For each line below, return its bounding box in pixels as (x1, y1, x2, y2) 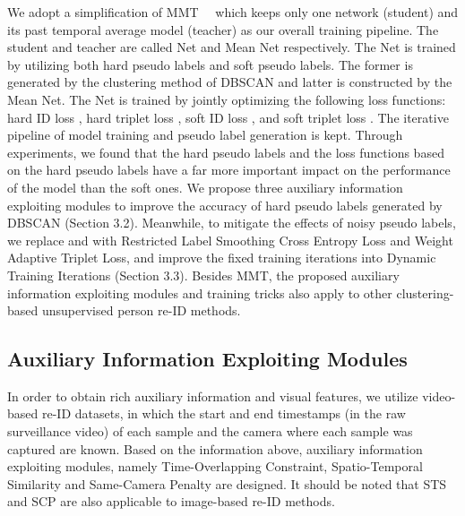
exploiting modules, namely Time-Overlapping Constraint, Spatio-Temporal (7, 457, 423, 476)
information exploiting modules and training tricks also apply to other (7, 283, 392, 302)
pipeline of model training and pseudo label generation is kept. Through (7, 125, 403, 144)
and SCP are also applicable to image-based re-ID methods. (7, 492, 335, 511)
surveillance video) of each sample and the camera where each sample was (7, 422, 413, 441)
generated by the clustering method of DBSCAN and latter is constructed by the (7, 73, 452, 91)
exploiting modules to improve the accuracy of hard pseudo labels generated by (7, 195, 443, 214)
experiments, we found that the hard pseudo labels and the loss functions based (7, 142, 444, 161)
